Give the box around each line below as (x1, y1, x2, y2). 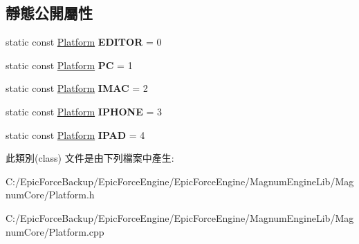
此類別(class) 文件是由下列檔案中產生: (6, 151, 174, 165)
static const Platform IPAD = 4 (6, 127, 145, 142)
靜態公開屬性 (6, 2, 93, 24)
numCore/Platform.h (6, 187, 95, 202)
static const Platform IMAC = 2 (6, 81, 148, 95)
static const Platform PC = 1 (6, 57, 133, 72)
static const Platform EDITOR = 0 (6, 35, 162, 49)
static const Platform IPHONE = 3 (6, 104, 163, 118)
